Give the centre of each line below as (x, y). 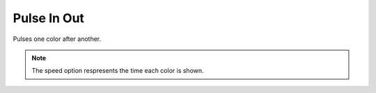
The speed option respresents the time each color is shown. (118, 71)
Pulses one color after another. (57, 39)
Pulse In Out (49, 18)
